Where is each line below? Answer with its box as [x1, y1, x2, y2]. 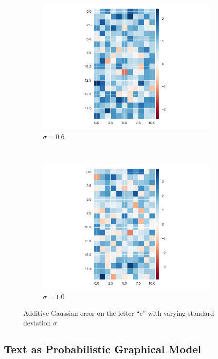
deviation [23, 317, 51, 327]
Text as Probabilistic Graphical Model [4, 341, 201, 356]
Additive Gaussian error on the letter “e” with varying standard [23, 307, 214, 318]
